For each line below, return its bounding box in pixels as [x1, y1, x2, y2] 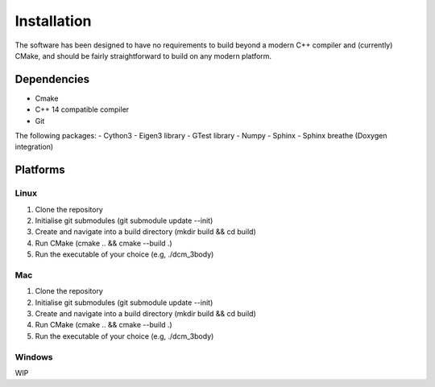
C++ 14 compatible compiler [35, 105, 130, 114]
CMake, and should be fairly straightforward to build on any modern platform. [14, 51, 272, 60]
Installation [14, 12, 92, 30]
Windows [14, 351, 53, 362]
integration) [14, 142, 54, 152]
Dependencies [14, 72, 90, 86]
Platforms [14, 163, 65, 177]
